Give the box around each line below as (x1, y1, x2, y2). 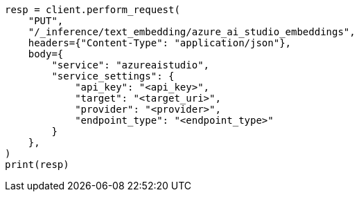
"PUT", (28, 15, 64, 26)
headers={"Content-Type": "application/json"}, (28, 37, 292, 48)
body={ (28, 48, 64, 59)
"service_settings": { (51, 71, 175, 82)
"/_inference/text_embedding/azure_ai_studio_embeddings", (28, 26, 356, 37)
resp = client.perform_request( (5, 4, 180, 15)
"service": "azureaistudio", (51, 59, 210, 71)
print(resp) (5, 159, 69, 170)
